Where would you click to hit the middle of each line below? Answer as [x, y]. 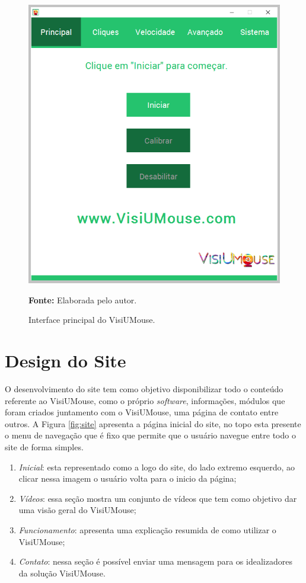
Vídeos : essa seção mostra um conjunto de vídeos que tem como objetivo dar [158, 498]
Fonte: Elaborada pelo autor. [83, 299]
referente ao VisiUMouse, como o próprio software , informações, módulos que [145, 400]
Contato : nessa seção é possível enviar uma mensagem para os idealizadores [155, 561]
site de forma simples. [44, 447]
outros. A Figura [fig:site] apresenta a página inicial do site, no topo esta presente [153, 423]
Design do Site [66, 361]
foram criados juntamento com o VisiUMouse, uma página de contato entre [142, 412]
